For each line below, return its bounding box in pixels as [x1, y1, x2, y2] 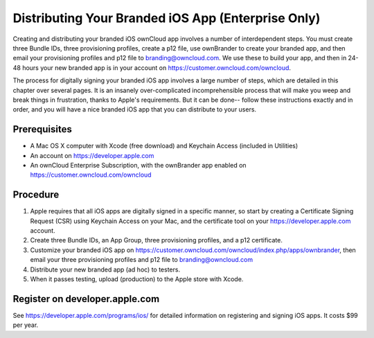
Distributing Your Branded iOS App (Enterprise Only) [12, 10, 321, 26]
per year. [12, 321, 39, 329]
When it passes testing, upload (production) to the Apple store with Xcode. [30, 275, 244, 283]
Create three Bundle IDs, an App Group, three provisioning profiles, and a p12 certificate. [30, 236, 283, 244]
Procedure [12, 189, 60, 201]
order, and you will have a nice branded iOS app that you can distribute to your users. [12, 105, 256, 114]
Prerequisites [12, 123, 72, 135]
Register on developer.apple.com [12, 293, 160, 305]
